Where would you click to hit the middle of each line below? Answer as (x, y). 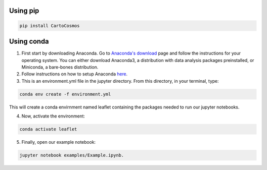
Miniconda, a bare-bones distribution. (60, 67)
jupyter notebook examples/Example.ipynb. (72, 155)
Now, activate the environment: (53, 116)
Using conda (29, 41)
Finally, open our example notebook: (59, 142)
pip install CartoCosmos (50, 26)
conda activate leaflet (48, 129)
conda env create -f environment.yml (65, 94)
